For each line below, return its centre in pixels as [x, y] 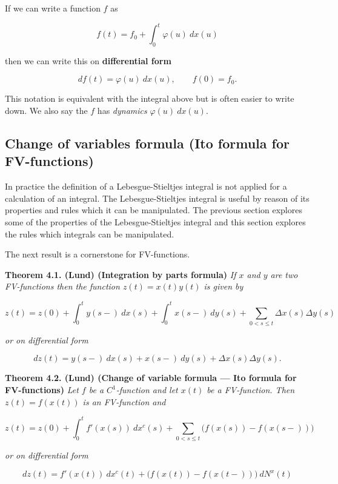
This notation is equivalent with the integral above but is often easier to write [150, 98]
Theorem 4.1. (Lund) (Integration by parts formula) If [121, 274]
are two [284, 274]
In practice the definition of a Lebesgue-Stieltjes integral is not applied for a [146, 186]
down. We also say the [46, 111]
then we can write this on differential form [88, 60]
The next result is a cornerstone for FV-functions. [98, 254]
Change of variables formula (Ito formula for [147, 143]
